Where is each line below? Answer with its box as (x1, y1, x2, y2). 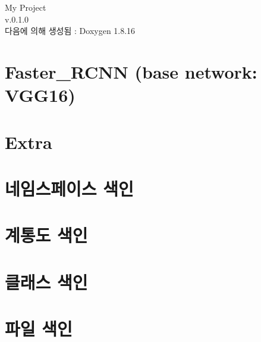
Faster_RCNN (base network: (5, 59, 257, 83)
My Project (5, 1, 46, 13)
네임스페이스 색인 (5, 176, 134, 200)
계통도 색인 (5, 223, 88, 247)
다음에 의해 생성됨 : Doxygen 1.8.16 (5, 24, 136, 37)
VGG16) (5, 83, 76, 107)
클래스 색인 (5, 269, 88, 294)
